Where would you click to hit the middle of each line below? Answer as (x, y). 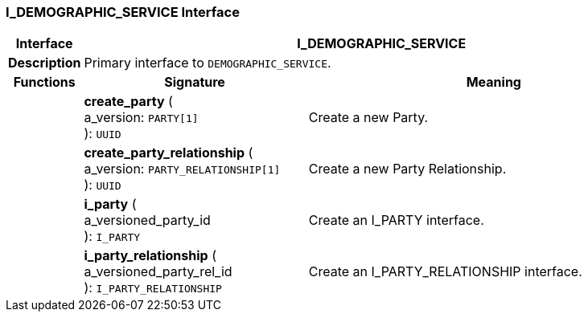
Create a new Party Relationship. (407, 169)
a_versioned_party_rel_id (158, 272)
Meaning (493, 82)
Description (45, 63)
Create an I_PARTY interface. (396, 220)
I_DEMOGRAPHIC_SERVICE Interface (123, 12)
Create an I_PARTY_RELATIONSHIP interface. (445, 272)
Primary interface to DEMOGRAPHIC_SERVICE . (208, 63)
